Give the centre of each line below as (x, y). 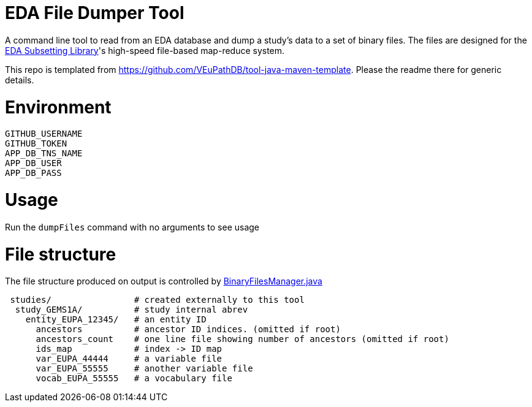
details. (20, 80)
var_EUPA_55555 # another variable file (144, 369)
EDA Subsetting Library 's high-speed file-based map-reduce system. (145, 50)
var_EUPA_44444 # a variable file (129, 359)
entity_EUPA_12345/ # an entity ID (116, 320)
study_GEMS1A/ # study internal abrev (131, 310)
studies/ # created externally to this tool (157, 300)
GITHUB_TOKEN (36, 144)
